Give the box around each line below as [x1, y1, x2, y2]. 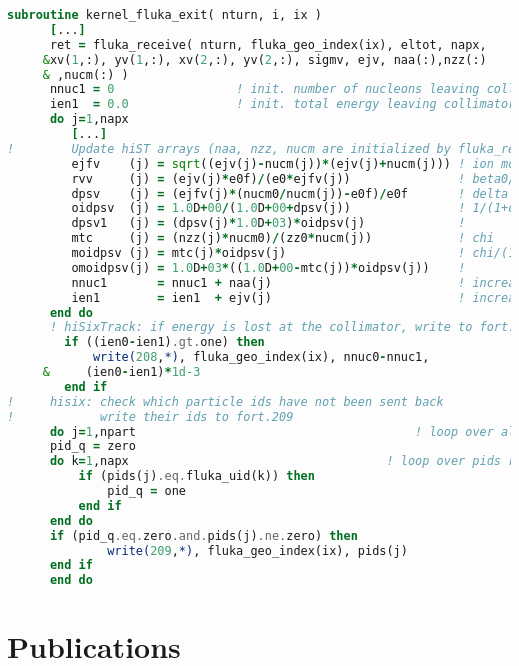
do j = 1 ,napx [49, 112, 129, 127]
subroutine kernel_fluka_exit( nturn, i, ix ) [7, 8, 322, 22]
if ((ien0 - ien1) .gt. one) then [64, 335, 265, 350]
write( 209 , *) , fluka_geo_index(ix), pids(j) [107, 543, 408, 558]
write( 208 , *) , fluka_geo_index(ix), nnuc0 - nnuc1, [92, 350, 430, 365]
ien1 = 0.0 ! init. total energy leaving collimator [49, 97, 516, 112]
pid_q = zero [49, 439, 136, 454]
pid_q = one [107, 484, 186, 498]
